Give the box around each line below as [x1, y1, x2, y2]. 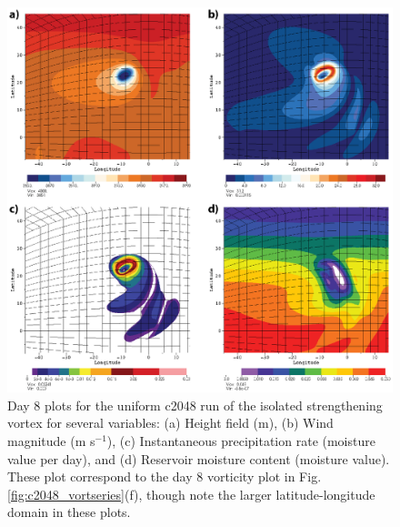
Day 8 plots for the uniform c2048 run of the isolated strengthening [7, 395, 383, 414]
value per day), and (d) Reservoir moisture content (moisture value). [7, 449, 390, 468]
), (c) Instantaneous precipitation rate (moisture [106, 431, 375, 450]
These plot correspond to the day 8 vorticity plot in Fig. [7, 467, 322, 486]
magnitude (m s [7, 431, 95, 450]
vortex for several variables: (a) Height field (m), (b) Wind [7, 413, 334, 432]
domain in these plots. [7, 502, 131, 522]
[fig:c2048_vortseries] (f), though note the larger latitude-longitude [7, 484, 375, 503]
